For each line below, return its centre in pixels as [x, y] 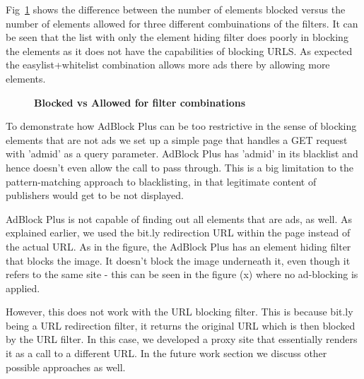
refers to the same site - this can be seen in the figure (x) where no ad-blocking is [182, 274]
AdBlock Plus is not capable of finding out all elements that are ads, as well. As [179, 218]
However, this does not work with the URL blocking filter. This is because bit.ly [180, 312]
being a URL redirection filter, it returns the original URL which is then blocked [181, 325]
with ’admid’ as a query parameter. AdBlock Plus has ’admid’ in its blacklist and [182, 154]
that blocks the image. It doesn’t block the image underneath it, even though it [178, 260]
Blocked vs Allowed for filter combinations [140, 102]
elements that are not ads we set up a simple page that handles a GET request [177, 139]
